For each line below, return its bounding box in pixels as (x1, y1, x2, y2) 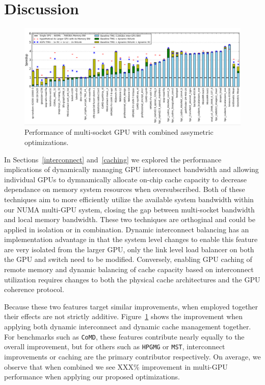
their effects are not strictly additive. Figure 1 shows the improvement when (4, 311, 243, 322)
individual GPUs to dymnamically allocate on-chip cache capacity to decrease (4, 174, 247, 184)
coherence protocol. (4, 284, 64, 295)
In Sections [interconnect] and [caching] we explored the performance (4, 154, 222, 164)
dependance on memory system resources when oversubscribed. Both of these (4, 184, 245, 195)
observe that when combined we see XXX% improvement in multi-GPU (4, 361, 228, 372)
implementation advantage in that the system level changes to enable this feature (4, 234, 258, 245)
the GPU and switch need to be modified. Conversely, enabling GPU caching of (4, 254, 252, 264)
